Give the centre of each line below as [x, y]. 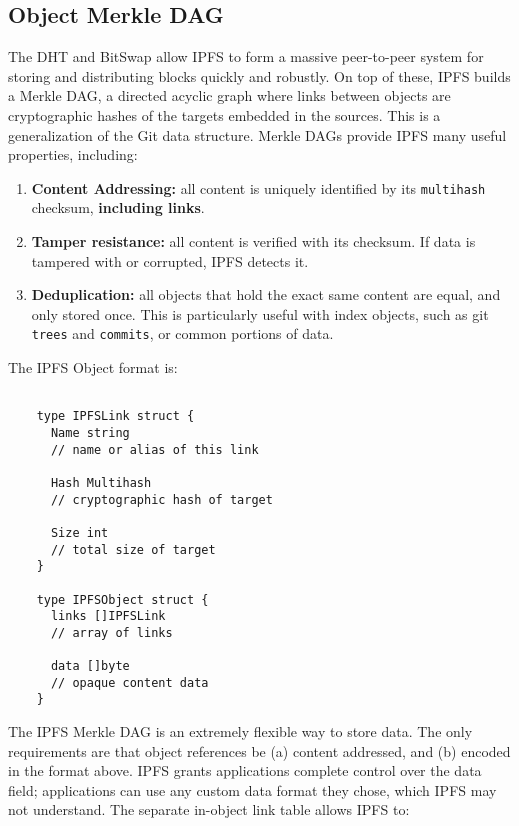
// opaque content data [129, 682]
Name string [90, 432]
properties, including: [73, 154]
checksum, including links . [118, 207]
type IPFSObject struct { [122, 599]
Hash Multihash [101, 482]
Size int [79, 532]
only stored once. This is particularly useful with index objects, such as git [260, 313]
